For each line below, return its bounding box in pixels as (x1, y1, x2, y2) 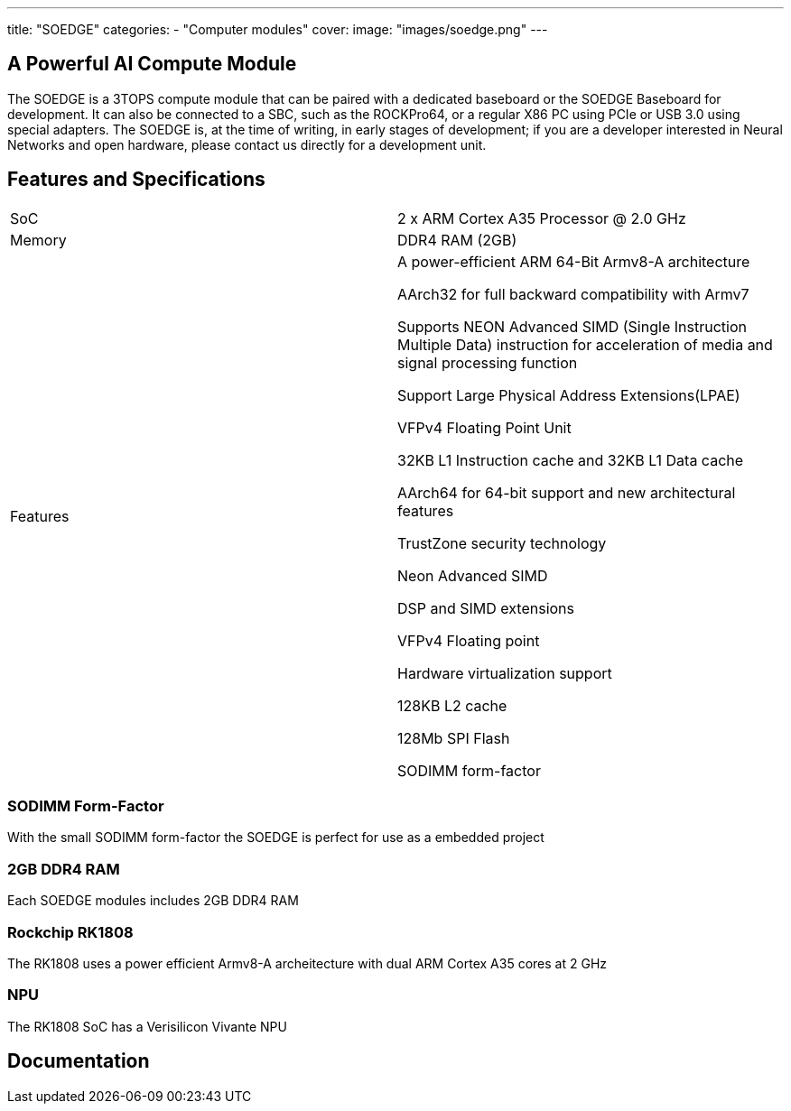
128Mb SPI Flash (397, 728, 510, 747)
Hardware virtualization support (397, 663, 612, 682)
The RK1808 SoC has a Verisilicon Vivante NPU (7, 1018, 287, 1034)
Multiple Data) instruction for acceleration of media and (397, 335, 773, 354)
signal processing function (397, 353, 578, 372)
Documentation (7, 1050, 150, 1073)
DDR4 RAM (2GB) (397, 230, 517, 249)
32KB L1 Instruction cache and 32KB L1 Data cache (397, 450, 744, 469)
